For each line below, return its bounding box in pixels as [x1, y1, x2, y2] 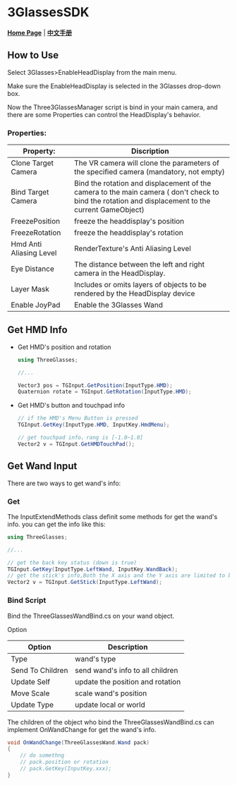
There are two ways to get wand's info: [7, 479, 121, 487]
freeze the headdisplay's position [73, 217, 185, 226]
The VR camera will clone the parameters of [73, 158, 220, 168]
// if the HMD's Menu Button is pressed [17, 415, 138, 422]
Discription [131, 146, 169, 156]
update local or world [75, 700, 146, 710]
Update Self [11, 676, 51, 686]
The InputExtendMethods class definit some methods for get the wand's [7, 512, 218, 521]
